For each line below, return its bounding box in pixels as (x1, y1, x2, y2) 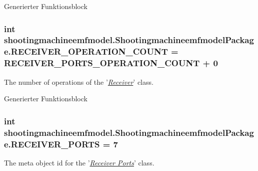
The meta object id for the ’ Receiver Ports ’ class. (4, 157, 154, 167)
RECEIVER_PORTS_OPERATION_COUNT (4, 57, 200, 69)
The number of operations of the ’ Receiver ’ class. (4, 76, 153, 87)
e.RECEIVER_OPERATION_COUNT (4, 45, 168, 58)
